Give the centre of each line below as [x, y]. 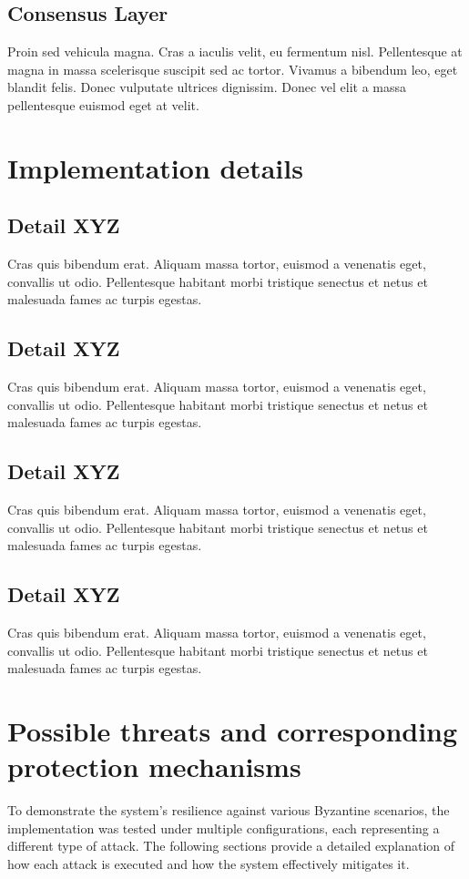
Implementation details [155, 167]
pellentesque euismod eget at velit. [103, 104]
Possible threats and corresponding [233, 731]
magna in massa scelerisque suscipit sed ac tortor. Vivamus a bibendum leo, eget [233, 69]
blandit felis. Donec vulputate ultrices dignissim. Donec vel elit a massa [207, 87]
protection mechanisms [154, 767]
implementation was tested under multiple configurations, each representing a [224, 828]
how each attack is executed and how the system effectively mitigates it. [209, 863]
